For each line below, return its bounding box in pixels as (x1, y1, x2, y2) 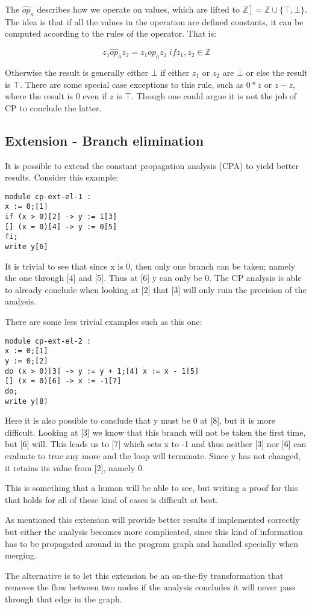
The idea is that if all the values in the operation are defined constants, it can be (5, 15, 304, 28)
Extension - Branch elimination (5, 131, 204, 149)
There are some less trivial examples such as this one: (5, 315, 202, 328)
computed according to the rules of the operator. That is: (5, 27, 217, 40)
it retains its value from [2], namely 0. (5, 461, 145, 474)
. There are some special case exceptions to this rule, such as (19, 78, 244, 90)
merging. (5, 549, 37, 561)
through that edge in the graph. (5, 592, 122, 605)
